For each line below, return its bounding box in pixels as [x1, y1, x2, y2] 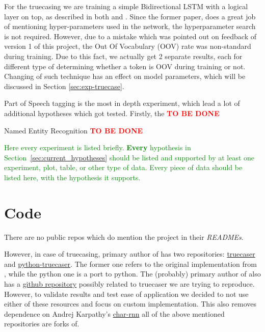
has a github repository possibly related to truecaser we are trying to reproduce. [4, 279, 255, 289]
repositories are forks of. [4, 318, 79, 329]
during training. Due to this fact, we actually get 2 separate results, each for [4, 50, 243, 61]
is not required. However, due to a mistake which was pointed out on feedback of [4, 31, 256, 41]
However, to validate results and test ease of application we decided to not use [4, 288, 249, 299]
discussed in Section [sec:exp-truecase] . [4, 80, 124, 91]
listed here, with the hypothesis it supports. [4, 172, 141, 182]
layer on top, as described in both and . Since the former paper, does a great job [4, 11, 256, 21]
